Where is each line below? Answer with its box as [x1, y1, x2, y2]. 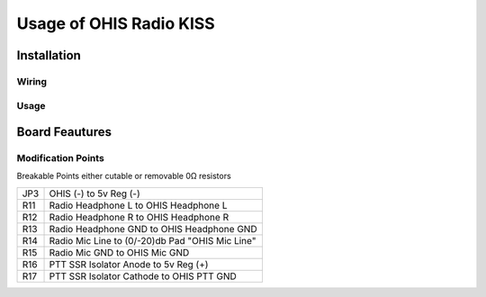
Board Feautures [16, 124, 112, 139]
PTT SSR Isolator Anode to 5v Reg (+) [49, 257, 209, 270]
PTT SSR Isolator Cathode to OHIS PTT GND [49, 270, 238, 283]
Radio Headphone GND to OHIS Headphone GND [49, 222, 257, 235]
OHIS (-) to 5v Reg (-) [49, 187, 141, 200]
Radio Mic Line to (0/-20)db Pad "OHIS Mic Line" [49, 234, 256, 247]
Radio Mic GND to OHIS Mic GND [49, 246, 190, 258]
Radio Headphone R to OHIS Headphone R [49, 211, 229, 223]
